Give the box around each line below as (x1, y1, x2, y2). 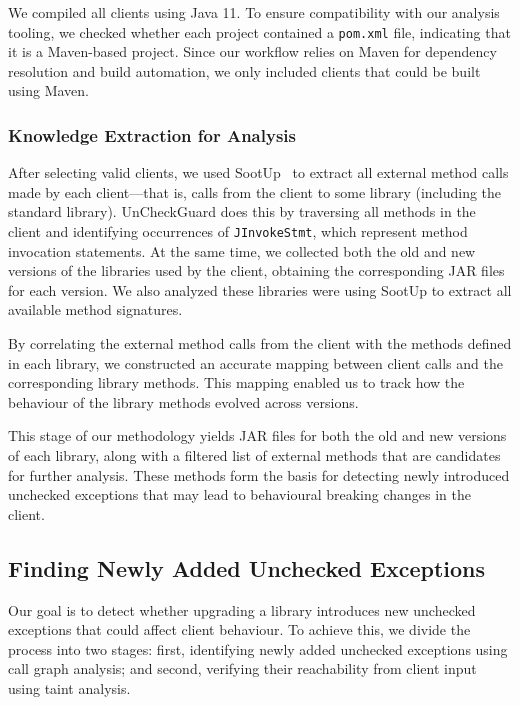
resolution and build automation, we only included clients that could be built (8, 60, 481, 81)
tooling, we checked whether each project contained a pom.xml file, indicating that (8, 21, 511, 42)
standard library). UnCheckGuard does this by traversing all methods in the (8, 201, 476, 222)
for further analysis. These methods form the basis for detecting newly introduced (8, 464, 510, 485)
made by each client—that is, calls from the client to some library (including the (8, 181, 502, 202)
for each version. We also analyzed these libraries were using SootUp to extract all (8, 279, 512, 300)
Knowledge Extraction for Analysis (8, 122, 296, 147)
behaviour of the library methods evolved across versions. (8, 391, 359, 412)
